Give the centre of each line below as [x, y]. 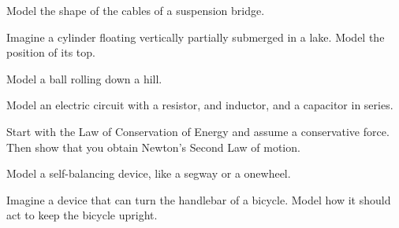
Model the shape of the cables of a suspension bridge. [136, 10]
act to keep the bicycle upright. [82, 215]
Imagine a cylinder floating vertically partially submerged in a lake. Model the [196, 37]
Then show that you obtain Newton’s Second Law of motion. [153, 147]
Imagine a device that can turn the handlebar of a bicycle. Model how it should [199, 199]
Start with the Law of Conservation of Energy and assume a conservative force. [198, 131]
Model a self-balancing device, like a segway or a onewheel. [149, 173]
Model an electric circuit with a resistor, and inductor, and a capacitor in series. [200, 105]
